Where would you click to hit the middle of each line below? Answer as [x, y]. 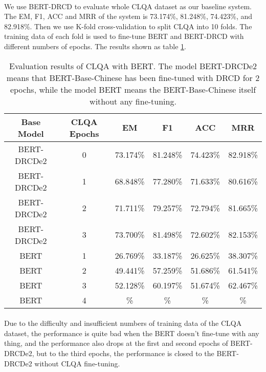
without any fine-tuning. [133, 101]
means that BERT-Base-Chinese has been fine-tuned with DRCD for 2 [133, 77]
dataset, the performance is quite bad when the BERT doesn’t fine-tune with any [132, 333]
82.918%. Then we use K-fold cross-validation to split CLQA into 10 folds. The [128, 26]
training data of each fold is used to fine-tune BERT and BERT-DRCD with [124, 36]
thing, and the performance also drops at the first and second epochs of [116, 343]
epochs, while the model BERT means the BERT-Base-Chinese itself [133, 89]
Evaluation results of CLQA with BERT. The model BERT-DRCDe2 [133, 66]
